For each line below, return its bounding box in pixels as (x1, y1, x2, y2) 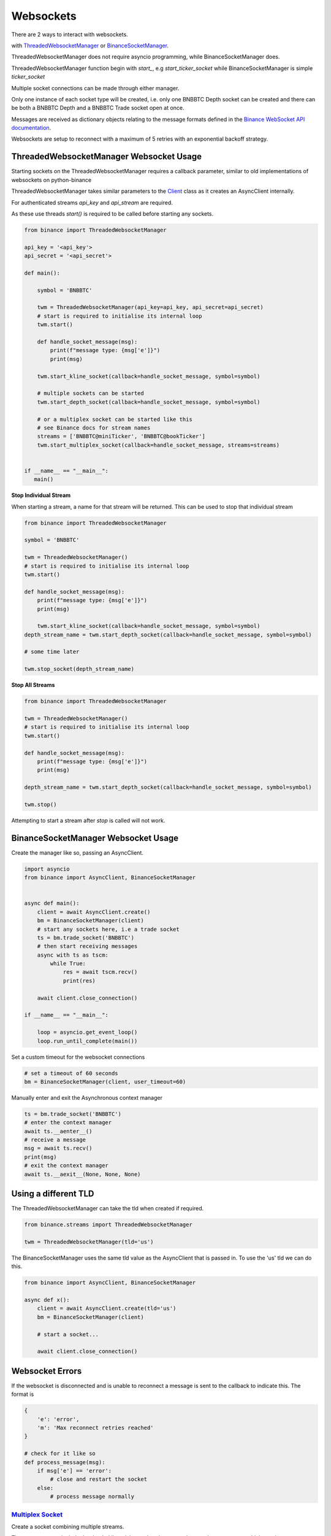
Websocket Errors (11, 1366, 82, 1376)
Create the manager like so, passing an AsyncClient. (11, 848, 143, 856)
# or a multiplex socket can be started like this (37, 415, 192, 423)
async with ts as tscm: (37, 951, 108, 958)
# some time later (24, 648, 80, 656)
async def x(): (24, 1296, 70, 1304)
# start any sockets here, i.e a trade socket (37, 925, 180, 933)
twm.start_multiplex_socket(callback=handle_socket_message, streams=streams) (37, 441, 280, 449)
